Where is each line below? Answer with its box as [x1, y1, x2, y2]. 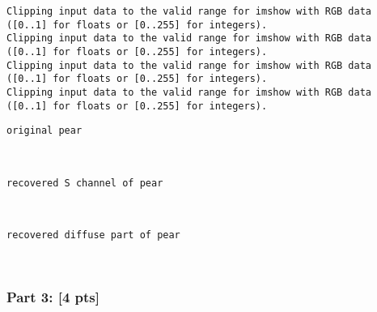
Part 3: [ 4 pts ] [6, 286, 100, 306]
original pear [6, 125, 83, 137]
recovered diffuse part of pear [6, 229, 180, 241]
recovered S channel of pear [6, 177, 163, 189]
